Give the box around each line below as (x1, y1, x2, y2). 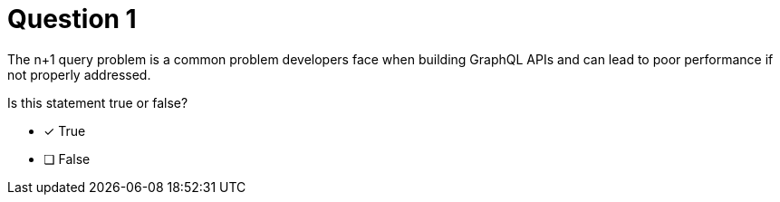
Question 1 (7, 4, 137, 34)
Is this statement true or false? (7, 94, 188, 111)
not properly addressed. (7, 66, 151, 82)
